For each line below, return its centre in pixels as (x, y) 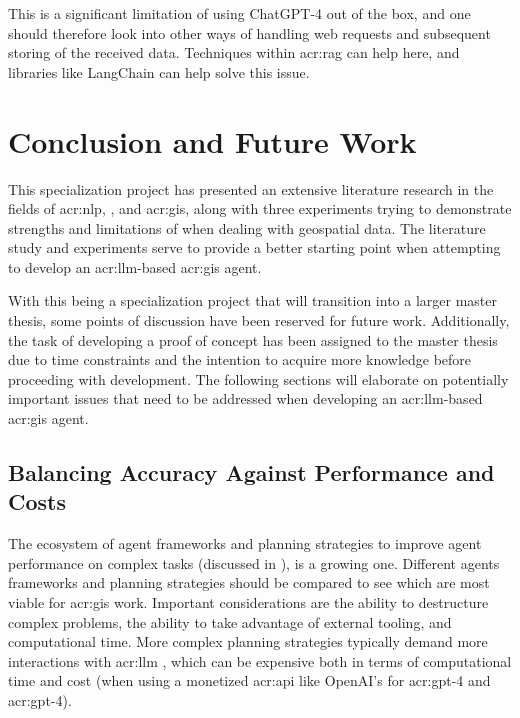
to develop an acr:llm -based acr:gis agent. (135, 266)
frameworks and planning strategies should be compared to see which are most (249, 582)
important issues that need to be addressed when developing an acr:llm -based (245, 398)
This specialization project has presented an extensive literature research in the (251, 188)
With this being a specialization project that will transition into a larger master (252, 300)
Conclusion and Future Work (212, 140)
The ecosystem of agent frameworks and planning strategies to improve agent (245, 543)
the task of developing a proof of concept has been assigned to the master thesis (253, 339)
